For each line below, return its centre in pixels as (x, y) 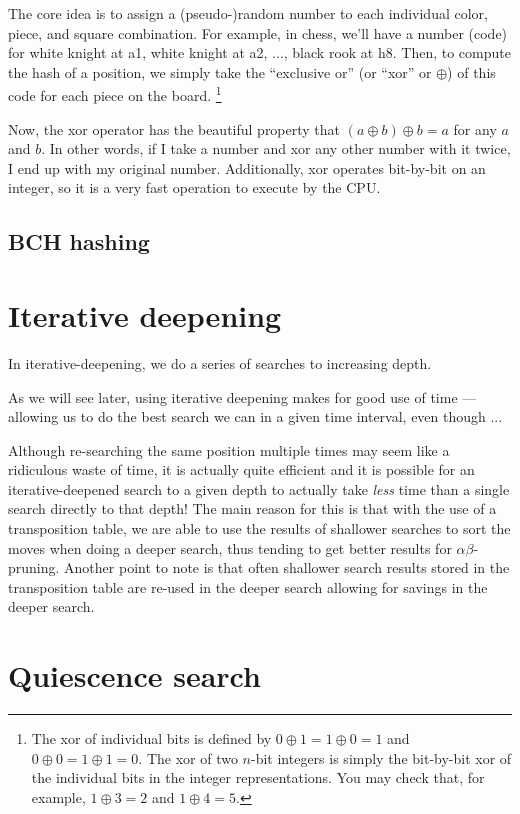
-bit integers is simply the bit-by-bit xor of (381, 757)
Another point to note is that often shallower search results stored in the (287, 567)
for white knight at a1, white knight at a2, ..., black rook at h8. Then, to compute (259, 52)
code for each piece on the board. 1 (115, 94)
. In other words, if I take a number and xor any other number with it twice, (276, 148)
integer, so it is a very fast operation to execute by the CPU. (194, 187)
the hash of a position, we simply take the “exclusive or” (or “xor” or (220, 71)
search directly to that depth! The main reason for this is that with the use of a (252, 508)
